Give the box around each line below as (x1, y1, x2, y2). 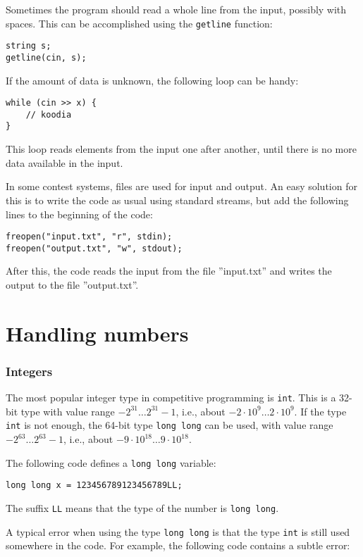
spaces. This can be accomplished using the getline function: (6, 15, 273, 30)
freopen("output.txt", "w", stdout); (6, 243, 183, 254)
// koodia (25, 109, 72, 120)
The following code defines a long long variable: (6, 455, 216, 470)
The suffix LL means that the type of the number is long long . (6, 501, 279, 515)
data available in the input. (6, 155, 123, 170)
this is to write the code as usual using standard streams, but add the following (6, 192, 349, 207)
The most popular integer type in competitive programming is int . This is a (6, 390, 336, 405)
